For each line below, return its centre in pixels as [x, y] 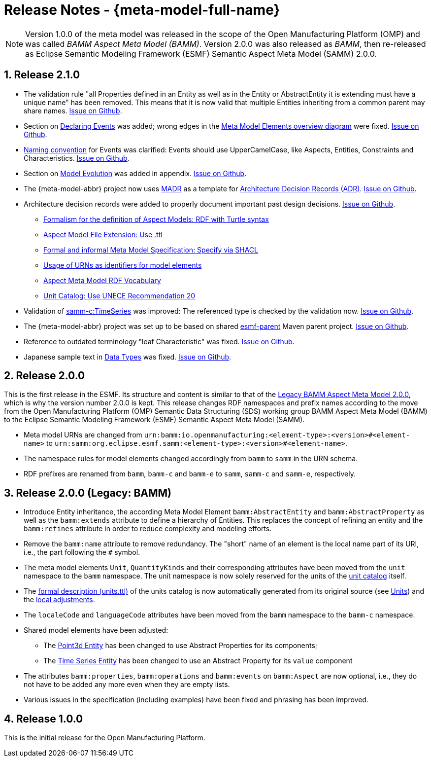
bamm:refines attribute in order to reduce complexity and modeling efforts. [148, 529]
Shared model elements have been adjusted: [96, 630]
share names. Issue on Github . [73, 110]
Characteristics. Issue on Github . [77, 158]
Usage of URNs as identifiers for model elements [123, 265]
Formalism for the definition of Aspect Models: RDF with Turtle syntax [156, 219]
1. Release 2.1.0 [42, 75]
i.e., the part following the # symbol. [82, 552]
